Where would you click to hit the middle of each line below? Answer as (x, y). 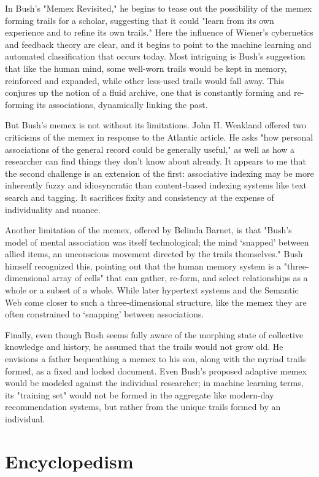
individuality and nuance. (53, 209)
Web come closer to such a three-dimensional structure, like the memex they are (156, 302)
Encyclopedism (69, 461)
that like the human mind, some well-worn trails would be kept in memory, (146, 68)
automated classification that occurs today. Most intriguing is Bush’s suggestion (155, 56)
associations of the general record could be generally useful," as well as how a (150, 149)
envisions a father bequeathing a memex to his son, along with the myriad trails (156, 359)
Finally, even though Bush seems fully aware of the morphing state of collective (154, 334)
